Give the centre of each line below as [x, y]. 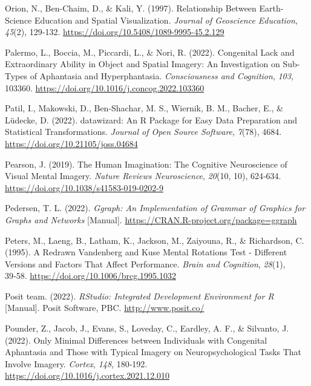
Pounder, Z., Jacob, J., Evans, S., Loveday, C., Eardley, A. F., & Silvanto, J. [147, 328]
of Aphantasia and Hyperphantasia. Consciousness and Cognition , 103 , [162, 75]
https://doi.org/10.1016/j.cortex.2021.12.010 [87, 375]
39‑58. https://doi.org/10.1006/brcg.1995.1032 [90, 276]
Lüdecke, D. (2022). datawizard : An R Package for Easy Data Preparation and [151, 119]
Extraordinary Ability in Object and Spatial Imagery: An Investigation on [142, 64]
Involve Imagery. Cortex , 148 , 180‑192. [76, 363]
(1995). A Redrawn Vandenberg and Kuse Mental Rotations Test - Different [146, 252]
